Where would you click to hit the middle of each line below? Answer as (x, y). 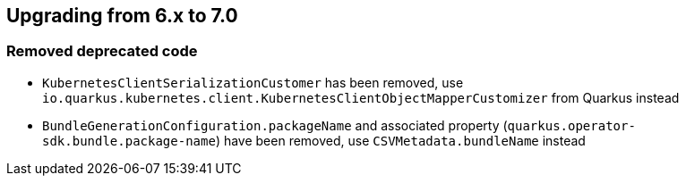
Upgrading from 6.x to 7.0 (122, 16)
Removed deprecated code (102, 51)
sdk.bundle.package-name (129, 141)
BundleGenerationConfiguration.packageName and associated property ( (275, 125)
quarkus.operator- (571, 125)
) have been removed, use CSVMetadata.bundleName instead (400, 140)
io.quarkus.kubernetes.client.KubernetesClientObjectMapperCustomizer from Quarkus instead (361, 97)
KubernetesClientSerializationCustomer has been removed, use (253, 82)
